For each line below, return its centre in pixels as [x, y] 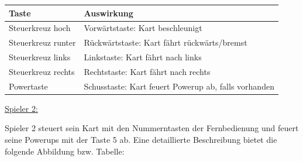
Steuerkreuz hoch [40, 28]
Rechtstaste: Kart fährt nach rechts [147, 71]
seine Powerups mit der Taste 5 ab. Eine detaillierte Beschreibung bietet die [141, 139]
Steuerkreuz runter [42, 42]
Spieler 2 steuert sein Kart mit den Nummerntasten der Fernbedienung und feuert [152, 128]
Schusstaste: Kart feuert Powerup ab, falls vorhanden [179, 86]
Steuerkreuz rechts [42, 71]
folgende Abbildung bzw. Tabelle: [65, 151]
